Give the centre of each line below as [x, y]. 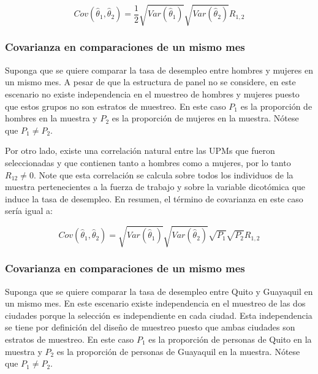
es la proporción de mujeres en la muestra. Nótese [205, 118]
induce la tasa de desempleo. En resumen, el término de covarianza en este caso [154, 198]
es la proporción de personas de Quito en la [230, 339]
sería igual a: [29, 211]
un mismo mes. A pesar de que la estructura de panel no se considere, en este [150, 82]
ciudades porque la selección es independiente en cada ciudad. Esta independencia [159, 315]
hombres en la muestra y [51, 118]
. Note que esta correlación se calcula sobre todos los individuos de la [163, 174]
